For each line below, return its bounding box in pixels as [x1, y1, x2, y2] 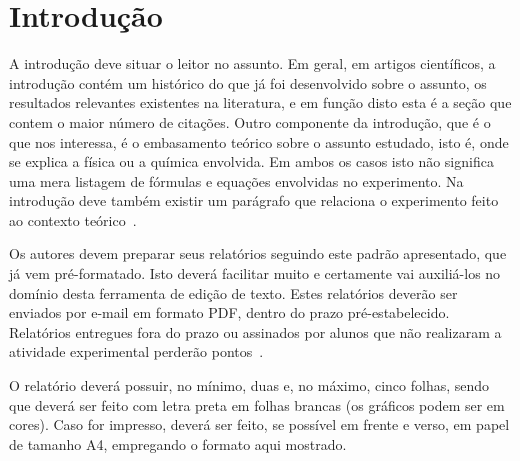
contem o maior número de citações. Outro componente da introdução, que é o [9, 111, 491, 132]
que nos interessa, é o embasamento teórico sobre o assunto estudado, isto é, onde [9, 131, 509, 152]
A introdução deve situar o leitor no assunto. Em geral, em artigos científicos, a [9, 53, 496, 74]
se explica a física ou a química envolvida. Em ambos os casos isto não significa [9, 151, 494, 172]
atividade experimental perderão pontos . [9, 341, 264, 362]
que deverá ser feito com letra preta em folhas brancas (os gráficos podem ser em [9, 394, 505, 415]
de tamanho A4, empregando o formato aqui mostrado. [9, 433, 347, 454]
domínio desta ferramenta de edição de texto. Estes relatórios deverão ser [9, 282, 458, 303]
